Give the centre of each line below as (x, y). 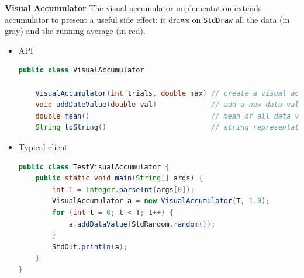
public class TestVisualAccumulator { (94, 167)
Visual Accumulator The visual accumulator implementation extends (133, 8)
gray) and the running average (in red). (75, 31)
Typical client (43, 147)
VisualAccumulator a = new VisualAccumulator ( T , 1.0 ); (161, 201)
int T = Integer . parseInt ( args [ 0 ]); (123, 190)
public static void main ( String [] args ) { (119, 178)
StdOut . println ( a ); (90, 247)
